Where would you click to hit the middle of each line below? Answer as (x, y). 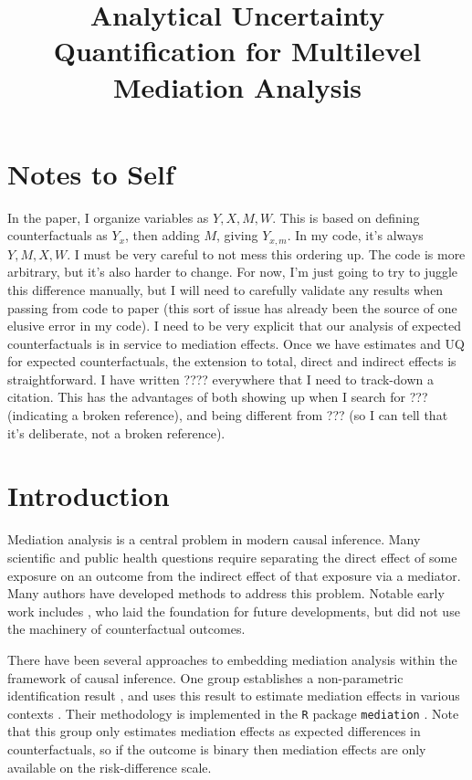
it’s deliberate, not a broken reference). (116, 432)
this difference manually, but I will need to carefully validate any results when (226, 289)
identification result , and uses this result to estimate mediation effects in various (234, 696)
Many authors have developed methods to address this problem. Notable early (226, 593)
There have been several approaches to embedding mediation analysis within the (232, 659)
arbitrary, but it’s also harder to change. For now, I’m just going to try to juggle (233, 272)
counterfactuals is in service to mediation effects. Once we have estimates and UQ (236, 343)
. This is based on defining (346, 217)
